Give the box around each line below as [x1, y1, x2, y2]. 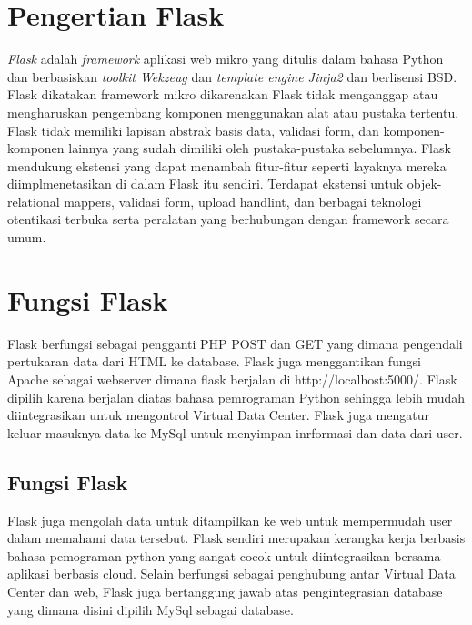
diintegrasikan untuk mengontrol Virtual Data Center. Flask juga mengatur [7, 405, 429, 425]
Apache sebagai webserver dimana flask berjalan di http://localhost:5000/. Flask [7, 369, 457, 388]
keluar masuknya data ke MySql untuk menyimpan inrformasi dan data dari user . [7, 423, 463, 442]
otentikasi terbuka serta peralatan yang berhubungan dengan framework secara [7, 210, 449, 229]
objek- [407, 174, 442, 193]
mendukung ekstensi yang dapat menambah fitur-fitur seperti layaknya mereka [7, 156, 447, 175]
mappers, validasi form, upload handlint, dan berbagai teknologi [64, 191, 422, 210]
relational [7, 191, 60, 210]
